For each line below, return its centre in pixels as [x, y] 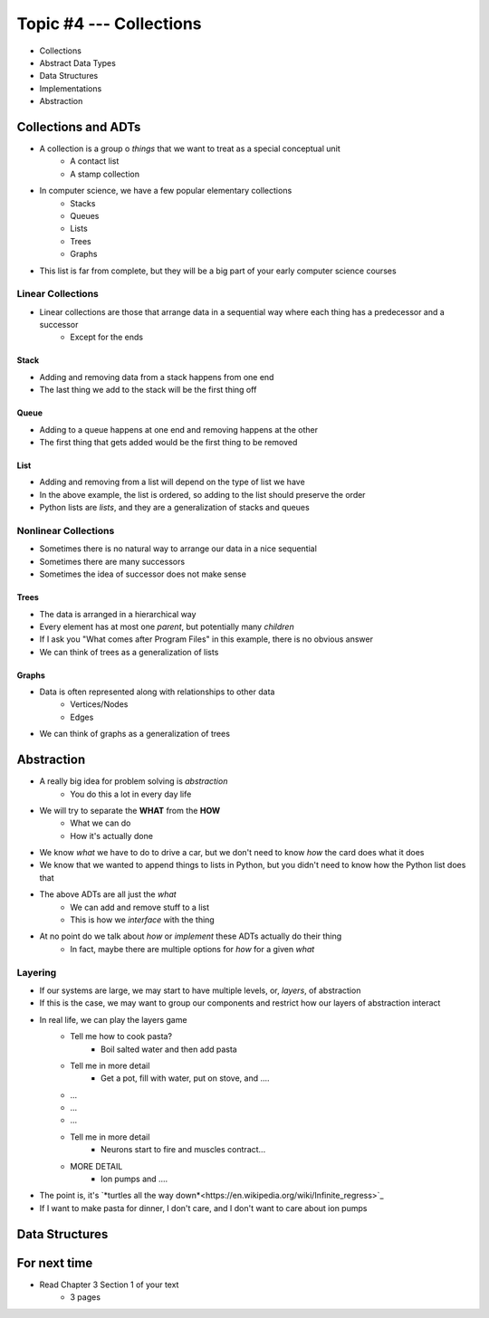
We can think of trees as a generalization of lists [129, 652]
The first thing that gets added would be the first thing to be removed [168, 443]
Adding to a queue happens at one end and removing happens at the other [179, 429]
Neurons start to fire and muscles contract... [183, 1150]
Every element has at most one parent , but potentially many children [167, 626]
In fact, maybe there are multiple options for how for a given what [192, 949]
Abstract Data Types [78, 62]
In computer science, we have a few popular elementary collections [166, 191]
